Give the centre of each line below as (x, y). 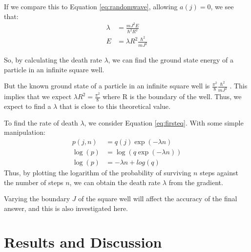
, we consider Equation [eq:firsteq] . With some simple (164, 122)
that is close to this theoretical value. (115, 106)
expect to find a (28, 106)
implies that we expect (38, 96)
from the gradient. (196, 182)
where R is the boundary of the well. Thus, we (172, 96)
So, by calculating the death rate (53, 60)
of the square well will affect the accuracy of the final (158, 199)
